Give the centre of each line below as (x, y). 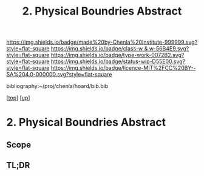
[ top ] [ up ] (18, 98)
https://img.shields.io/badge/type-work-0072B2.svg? (117, 55)
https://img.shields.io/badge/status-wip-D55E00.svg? (118, 61)
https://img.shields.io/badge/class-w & (99, 49)
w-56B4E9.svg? (169, 49)
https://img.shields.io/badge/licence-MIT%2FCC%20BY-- (123, 68)
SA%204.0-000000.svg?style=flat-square (59, 75)
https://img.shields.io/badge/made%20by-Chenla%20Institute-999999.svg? (102, 42)
